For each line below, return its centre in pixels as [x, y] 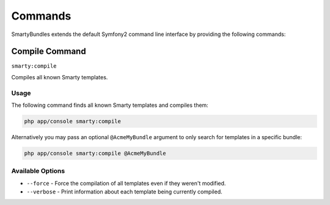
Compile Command [49, 52]
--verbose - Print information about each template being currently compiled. [124, 192]
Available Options [38, 171]
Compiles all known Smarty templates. [60, 77]
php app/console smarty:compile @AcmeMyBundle [95, 153]
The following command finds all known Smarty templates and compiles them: [110, 105]
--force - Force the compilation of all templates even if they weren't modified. [126, 183]
